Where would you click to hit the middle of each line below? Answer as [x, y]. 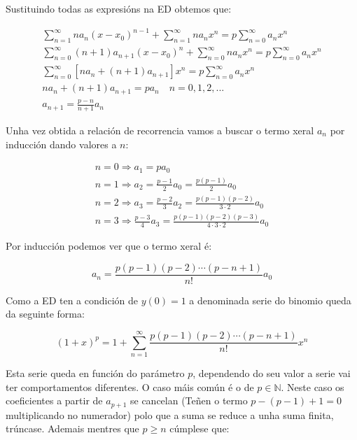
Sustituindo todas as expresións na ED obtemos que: [119, 8]
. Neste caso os [313, 386]
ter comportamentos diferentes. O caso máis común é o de [130, 386]
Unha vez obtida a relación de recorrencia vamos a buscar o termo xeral [160, 130]
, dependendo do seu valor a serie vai [272, 373]
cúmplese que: [199, 428]
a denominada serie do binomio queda [270, 300]
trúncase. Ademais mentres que [72, 428]
